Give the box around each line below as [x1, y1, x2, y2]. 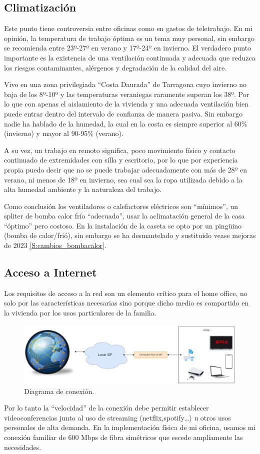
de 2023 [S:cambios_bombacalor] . [4, 240, 106, 250]
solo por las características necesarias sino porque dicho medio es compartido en [4, 297, 249, 308]
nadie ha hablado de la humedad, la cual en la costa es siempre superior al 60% [4, 118, 247, 128]
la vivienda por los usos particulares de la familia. [4, 307, 156, 318]
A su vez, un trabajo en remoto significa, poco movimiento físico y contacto [4, 144, 235, 155]
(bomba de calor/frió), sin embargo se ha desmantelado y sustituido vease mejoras [4, 230, 256, 240]
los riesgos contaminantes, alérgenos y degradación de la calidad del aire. [4, 62, 227, 72]
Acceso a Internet [4, 264, 97, 280]
